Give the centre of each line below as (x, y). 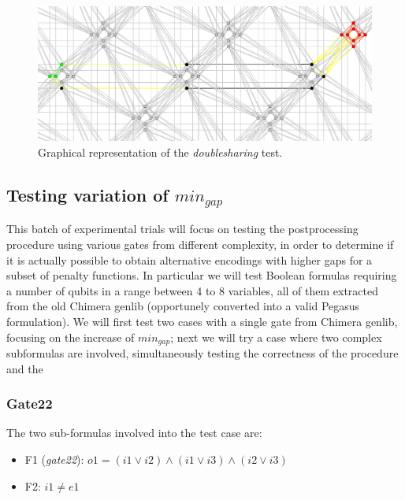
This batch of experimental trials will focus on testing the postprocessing (182, 229)
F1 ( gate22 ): (54, 459)
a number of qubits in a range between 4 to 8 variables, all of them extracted (193, 290)
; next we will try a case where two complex (276, 337)
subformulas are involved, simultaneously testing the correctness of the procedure (202, 352)
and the (25, 368)
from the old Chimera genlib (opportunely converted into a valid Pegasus (183, 306)
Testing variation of (87, 194)
